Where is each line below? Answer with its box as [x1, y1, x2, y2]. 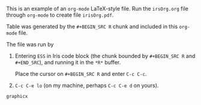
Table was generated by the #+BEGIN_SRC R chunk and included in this [6, 23, 178, 30]
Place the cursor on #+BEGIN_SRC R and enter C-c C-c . [14, 70, 147, 77]
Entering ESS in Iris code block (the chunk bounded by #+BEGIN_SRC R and [14, 52, 196, 59]
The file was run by [6, 41, 54, 48]
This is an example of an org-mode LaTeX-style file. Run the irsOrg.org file [6, 5, 189, 12]
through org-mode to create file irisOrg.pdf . [6, 11, 114, 18]
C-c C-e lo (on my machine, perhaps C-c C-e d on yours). [14, 82, 159, 89]
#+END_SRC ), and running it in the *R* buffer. [14, 59, 121, 66]
